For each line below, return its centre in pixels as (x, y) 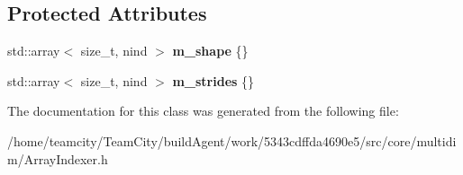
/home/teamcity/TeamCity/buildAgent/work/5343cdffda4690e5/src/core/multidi (232, 140)
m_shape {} (210, 51)
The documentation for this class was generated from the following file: (203, 111)
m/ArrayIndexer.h (58, 158)
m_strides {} (213, 80)
